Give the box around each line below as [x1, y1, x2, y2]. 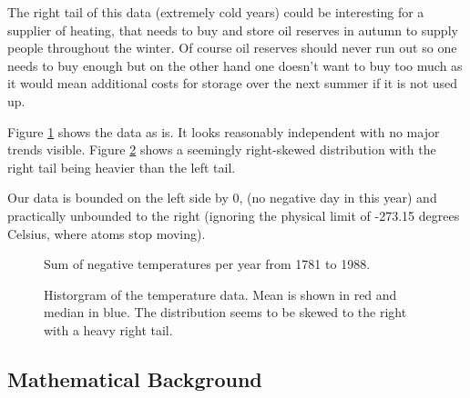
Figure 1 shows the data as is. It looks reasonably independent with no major [7, 122, 440, 141]
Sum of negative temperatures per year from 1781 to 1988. [44, 254, 371, 274]
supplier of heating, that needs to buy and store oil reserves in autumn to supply [7, 20, 458, 39]
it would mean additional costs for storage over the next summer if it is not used [7, 74, 458, 93]
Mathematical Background [7, 364, 262, 393]
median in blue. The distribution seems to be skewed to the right [44, 303, 407, 322]
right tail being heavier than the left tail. [7, 157, 236, 176]
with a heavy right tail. [44, 320, 173, 339]
